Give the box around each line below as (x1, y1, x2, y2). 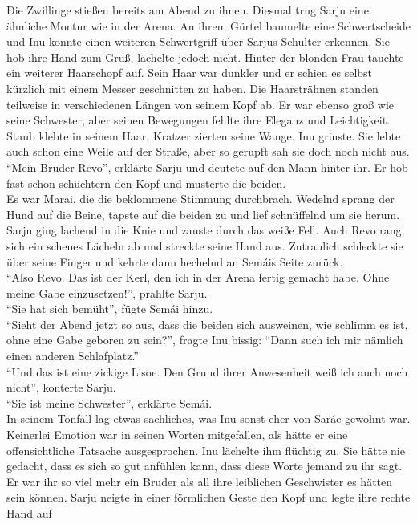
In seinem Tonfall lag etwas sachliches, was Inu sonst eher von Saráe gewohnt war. (6, 410, 411, 427)
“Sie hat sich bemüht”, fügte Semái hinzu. (6, 300, 213, 317)
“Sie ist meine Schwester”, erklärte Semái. (6, 394, 213, 411)
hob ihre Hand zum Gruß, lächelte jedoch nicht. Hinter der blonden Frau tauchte (6, 48, 404, 65)
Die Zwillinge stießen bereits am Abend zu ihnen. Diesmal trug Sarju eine (6, 2, 369, 18)
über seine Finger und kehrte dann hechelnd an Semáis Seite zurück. (6, 253, 343, 270)
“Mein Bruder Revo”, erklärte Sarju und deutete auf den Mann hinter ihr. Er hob (6, 158, 408, 175)
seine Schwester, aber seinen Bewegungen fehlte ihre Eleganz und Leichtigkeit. (6, 112, 391, 128)
